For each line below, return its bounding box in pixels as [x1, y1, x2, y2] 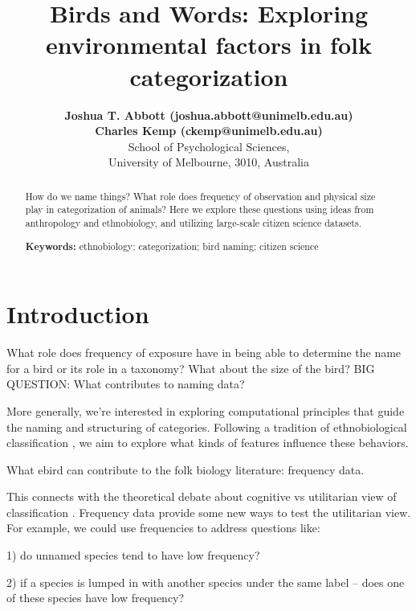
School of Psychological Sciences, [128, 137, 290, 154]
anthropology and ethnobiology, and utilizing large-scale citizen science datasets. [25, 215, 361, 229]
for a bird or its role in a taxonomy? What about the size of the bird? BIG [6, 359, 375, 376]
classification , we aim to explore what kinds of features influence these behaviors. [6, 434, 409, 451]
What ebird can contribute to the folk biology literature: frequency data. [6, 461, 365, 478]
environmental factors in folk [46, 28, 372, 61]
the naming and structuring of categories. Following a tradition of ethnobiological [6, 418, 407, 435]
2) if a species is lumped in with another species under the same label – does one [6, 573, 405, 590]
